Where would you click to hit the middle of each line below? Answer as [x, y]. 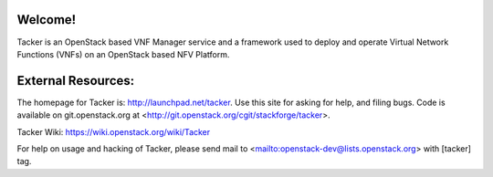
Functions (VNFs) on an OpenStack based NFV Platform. [123, 54]
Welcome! [47, 20]
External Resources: [76, 81]
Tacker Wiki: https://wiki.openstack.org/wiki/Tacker [114, 131]
